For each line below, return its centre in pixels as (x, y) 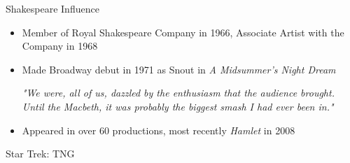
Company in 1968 (60, 46)
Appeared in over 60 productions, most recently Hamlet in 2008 (159, 130)
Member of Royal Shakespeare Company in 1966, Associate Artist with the (183, 32)
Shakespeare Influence (52, 8)
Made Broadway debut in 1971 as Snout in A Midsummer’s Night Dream (179, 69)
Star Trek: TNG (40, 154)
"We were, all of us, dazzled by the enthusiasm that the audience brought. (178, 93)
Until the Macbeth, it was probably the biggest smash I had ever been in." (178, 106)
